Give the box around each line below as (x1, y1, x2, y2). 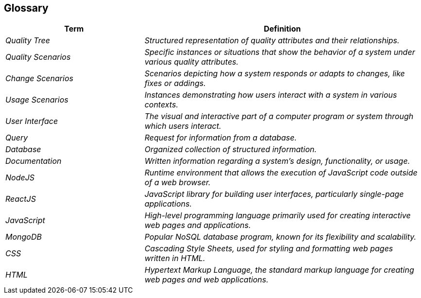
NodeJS (5, 173, 35, 183)
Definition (264, 24, 301, 34)
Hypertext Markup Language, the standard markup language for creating (144, 265, 414, 275)
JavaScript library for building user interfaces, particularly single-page (144, 189, 404, 199)
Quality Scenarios (5, 52, 71, 62)
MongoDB (5, 232, 42, 242)
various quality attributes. (144, 57, 239, 67)
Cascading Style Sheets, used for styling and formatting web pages (144, 244, 393, 254)
